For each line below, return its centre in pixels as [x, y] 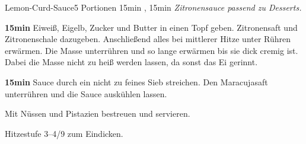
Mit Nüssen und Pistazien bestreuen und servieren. [98, 113]
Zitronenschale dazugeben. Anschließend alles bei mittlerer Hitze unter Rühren [148, 39]
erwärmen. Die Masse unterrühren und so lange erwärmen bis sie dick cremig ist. [152, 50]
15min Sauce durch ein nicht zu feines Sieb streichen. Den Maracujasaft [136, 81]
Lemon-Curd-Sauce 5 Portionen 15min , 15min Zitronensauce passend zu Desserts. [153, 7]
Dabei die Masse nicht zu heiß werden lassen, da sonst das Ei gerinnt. [131, 62]
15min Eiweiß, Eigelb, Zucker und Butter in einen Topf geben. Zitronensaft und [151, 27]
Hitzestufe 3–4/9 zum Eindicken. [64, 133]
